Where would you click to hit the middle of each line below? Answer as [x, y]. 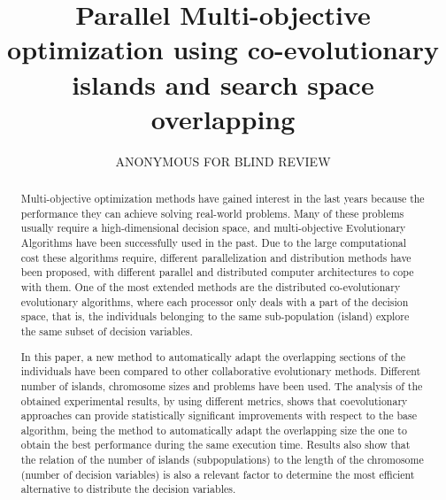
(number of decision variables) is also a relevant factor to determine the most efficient [218, 474]
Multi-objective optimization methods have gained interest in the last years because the [223, 199]
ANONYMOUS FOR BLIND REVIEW [223, 161]
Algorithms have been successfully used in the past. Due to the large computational [214, 243]
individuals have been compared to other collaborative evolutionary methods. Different [221, 371]
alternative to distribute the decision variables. [128, 489]
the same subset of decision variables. [107, 331]
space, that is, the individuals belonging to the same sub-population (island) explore [215, 316]
